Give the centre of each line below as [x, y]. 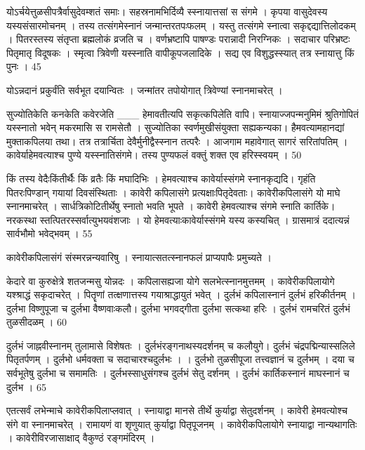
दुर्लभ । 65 [26, 386]
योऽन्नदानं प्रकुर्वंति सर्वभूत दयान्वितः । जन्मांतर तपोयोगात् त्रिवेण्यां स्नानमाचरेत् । [145, 90]
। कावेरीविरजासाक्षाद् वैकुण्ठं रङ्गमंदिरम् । [81, 438]
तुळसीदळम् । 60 [36, 322]
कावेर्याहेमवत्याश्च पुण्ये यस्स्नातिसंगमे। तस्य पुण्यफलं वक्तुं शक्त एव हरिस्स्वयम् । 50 [154, 155]
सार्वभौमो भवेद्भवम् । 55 [49, 233]
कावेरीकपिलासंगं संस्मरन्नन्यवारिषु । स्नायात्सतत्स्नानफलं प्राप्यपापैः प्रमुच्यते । [139, 257]
